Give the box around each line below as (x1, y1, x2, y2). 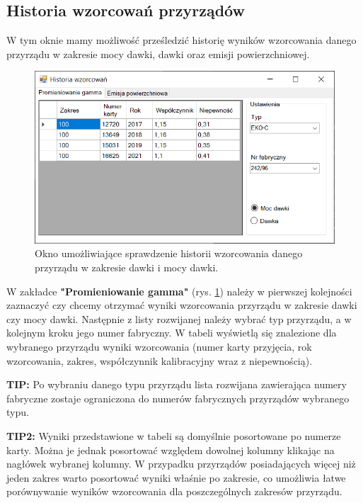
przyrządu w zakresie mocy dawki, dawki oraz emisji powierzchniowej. (6, 46, 310, 61)
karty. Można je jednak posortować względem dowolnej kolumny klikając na (6, 442, 335, 457)
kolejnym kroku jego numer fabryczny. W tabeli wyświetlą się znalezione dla (6, 325, 337, 340)
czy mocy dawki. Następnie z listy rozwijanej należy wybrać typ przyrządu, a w (6, 311, 352, 326)
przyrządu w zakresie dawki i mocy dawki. (35, 260, 219, 274)
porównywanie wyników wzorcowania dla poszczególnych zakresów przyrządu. (6, 484, 342, 499)
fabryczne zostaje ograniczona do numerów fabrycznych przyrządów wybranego (6, 390, 350, 405)
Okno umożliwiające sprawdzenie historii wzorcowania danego (35, 246, 303, 261)
